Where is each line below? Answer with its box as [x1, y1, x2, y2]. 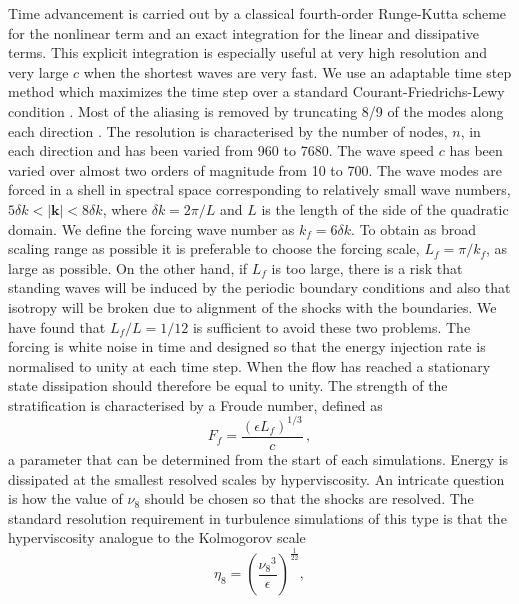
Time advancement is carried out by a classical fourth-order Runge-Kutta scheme [8, 3, 507, 23]
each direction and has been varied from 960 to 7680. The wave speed [8, 140, 435, 161]
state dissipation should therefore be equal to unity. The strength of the [8, 375, 448, 396]
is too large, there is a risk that [271, 257, 463, 278]
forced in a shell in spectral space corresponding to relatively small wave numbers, [8, 179, 511, 200]
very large [8, 61, 69, 82]
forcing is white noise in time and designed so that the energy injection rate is [8, 336, 486, 357]
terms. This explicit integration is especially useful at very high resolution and [8, 42, 487, 63]
